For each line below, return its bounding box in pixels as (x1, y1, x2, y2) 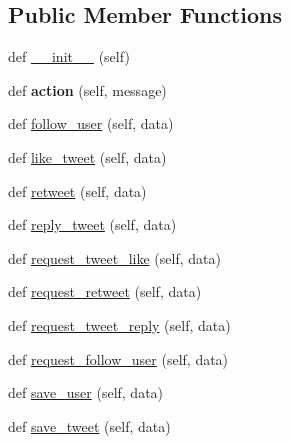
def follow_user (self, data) (8, 113, 174, 134)
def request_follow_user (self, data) (8, 348, 229, 369)
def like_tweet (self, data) (8, 146, 167, 167)
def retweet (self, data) (8, 180, 147, 201)
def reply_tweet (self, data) (8, 214, 177, 235)
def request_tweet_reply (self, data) (8, 314, 231, 335)
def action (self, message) (8, 79, 167, 100)
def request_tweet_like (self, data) (8, 247, 221, 268)
